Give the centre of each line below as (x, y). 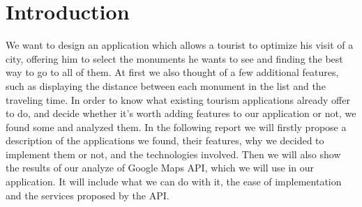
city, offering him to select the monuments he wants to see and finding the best (174, 58)
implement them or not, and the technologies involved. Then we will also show (173, 154)
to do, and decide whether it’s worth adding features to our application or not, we (181, 113)
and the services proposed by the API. (88, 195)
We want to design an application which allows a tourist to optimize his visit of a (180, 45)
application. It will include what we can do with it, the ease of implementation (174, 182)
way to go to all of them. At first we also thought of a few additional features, (172, 72)
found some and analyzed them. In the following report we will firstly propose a (176, 127)
